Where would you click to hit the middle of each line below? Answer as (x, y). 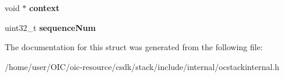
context (45, 8)
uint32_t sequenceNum (50, 27)
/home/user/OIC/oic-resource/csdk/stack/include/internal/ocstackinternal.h (142, 66)
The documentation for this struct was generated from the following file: (134, 47)
